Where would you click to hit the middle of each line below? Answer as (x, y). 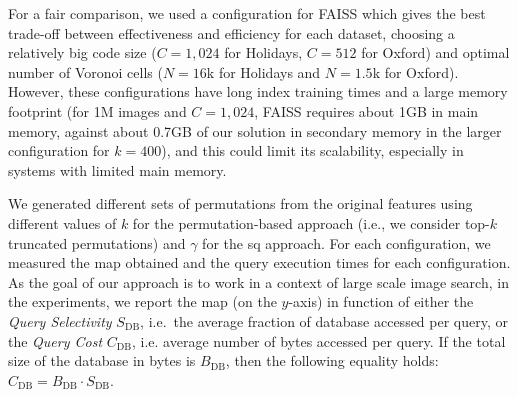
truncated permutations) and (97, 242)
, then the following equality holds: (332, 360)
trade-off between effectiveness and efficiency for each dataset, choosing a (231, 32)
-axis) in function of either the (381, 301)
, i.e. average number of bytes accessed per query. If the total (318, 340)
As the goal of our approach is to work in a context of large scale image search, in (258, 281)
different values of (62, 222)
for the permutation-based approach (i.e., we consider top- (311, 222)
